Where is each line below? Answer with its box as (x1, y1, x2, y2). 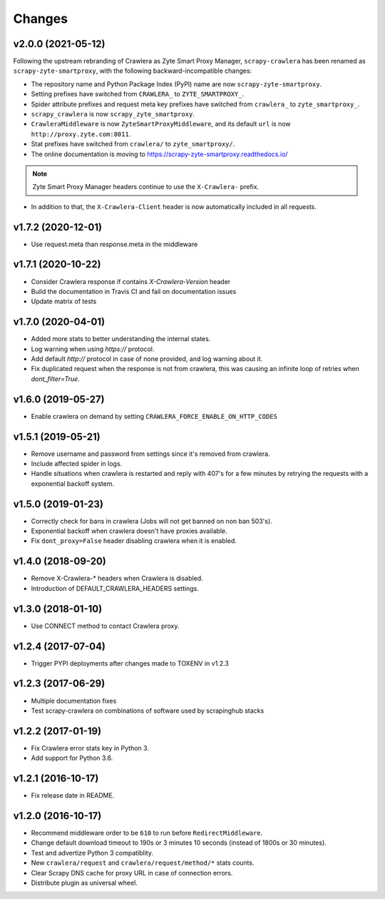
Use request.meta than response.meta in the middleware (31, 240, 198, 248)
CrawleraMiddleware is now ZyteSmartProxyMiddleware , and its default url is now (31, 120, 292, 128)
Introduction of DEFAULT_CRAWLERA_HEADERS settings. (31, 584, 200, 592)
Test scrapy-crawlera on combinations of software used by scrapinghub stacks (31, 706, 265, 715)
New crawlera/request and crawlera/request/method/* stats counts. (31, 858, 255, 867)
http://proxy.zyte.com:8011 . (31, 129, 131, 138)
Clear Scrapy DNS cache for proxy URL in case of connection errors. (31, 868, 233, 877)
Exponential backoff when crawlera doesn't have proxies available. (31, 527, 227, 535)
